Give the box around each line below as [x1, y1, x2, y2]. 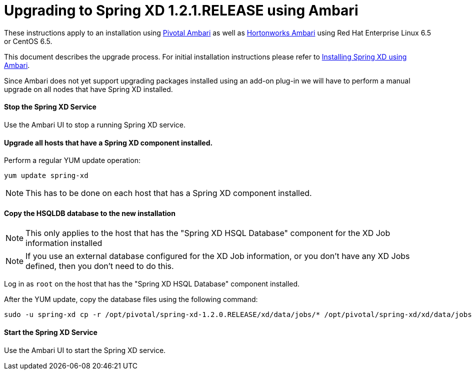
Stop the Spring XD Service [4, 102, 96, 111]
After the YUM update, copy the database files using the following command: [4, 295, 258, 304]
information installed [25, 238, 102, 248]
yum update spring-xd [4, 171, 88, 180]
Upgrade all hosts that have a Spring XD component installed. [4, 138, 213, 147]
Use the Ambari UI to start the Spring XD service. [4, 345, 166, 354]
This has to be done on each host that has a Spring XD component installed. [25, 188, 312, 198]
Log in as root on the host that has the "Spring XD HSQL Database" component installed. [4, 279, 300, 288]
